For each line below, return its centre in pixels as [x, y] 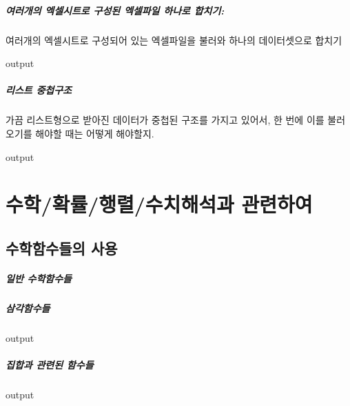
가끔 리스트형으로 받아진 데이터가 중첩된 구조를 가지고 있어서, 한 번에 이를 [165, 120]
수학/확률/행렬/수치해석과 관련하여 [159, 204]
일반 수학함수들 [39, 278]
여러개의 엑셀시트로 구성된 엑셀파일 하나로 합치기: [115, 10]
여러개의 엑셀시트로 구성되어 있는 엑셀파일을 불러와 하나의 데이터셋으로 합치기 [174, 40]
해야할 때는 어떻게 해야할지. [95, 133]
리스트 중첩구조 [39, 90]
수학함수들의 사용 [62, 248]
